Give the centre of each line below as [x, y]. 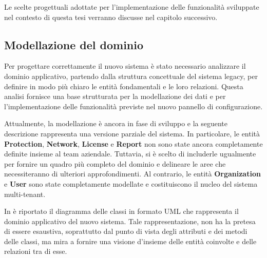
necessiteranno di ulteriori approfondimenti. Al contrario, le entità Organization [132, 174]
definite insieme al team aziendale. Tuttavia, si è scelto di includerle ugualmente [130, 154]
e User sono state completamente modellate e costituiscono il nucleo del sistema [131, 183]
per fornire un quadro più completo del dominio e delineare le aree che [115, 163]
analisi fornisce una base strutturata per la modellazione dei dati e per [115, 96]
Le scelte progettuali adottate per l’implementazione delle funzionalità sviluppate [132, 7]
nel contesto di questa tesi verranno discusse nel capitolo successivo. [111, 17]
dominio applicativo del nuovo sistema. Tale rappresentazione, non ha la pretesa [130, 221]
